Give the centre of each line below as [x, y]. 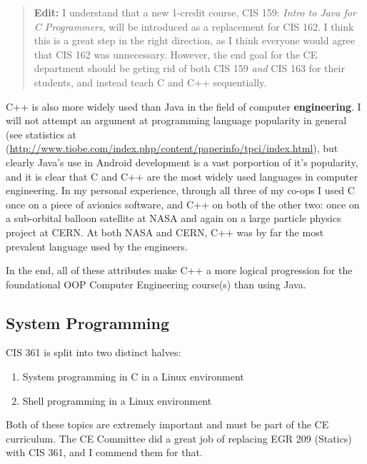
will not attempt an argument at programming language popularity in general [176, 120]
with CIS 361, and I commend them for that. [104, 452]
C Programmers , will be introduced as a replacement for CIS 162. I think [194, 26]
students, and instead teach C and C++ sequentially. [150, 82]
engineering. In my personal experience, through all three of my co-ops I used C [180, 190]
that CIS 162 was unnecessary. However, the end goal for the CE [176, 54]
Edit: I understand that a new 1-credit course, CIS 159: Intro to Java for [195, 12]
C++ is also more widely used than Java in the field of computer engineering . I [183, 106]
